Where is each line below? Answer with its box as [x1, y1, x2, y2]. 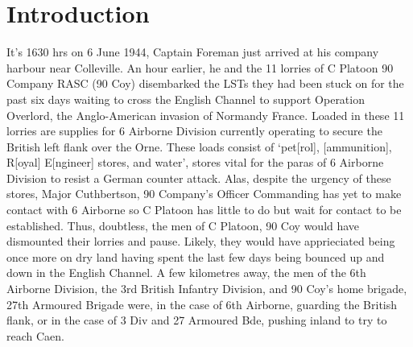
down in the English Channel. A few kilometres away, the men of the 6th [6, 264, 366, 281]
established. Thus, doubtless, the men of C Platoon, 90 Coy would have [6, 217, 360, 233]
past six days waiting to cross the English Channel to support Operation [6, 90, 365, 107]
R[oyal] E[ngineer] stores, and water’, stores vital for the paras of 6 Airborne [6, 154, 384, 171]
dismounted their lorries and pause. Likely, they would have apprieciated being [6, 233, 395, 250]
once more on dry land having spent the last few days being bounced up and [6, 248, 385, 265]
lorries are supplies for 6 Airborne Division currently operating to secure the [6, 122, 382, 139]
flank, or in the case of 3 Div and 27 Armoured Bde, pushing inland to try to [6, 312, 387, 328]
